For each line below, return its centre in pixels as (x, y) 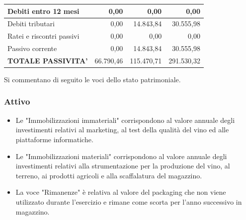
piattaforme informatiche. (54, 139)
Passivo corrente (32, 48)
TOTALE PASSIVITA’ (48, 60)
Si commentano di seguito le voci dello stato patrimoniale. (92, 79)
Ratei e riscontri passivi (43, 36)
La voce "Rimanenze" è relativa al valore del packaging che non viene (121, 192)
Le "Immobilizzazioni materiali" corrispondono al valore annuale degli (121, 156)
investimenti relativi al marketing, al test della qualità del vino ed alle (122, 130)
